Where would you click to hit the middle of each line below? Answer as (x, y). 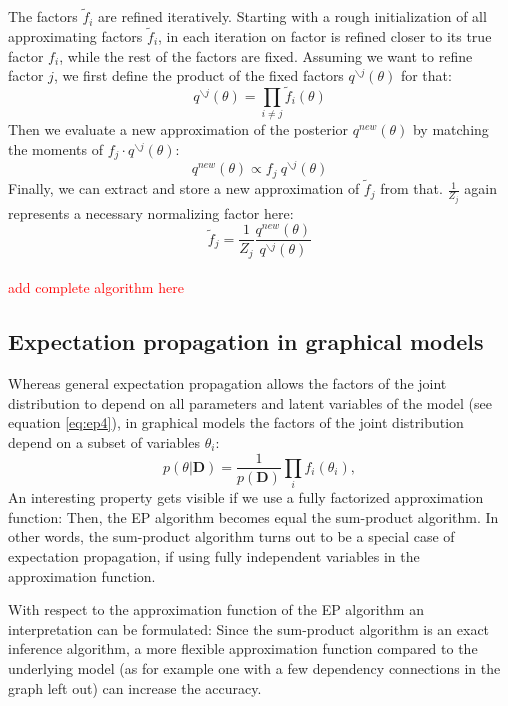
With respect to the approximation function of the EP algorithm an (216, 609)
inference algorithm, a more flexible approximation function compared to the (243, 648)
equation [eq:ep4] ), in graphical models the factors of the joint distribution (236, 422)
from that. (411, 188)
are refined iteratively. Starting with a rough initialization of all (292, 16)
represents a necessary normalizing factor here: (151, 212)
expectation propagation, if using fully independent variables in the (214, 556)
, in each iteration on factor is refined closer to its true (325, 36)
